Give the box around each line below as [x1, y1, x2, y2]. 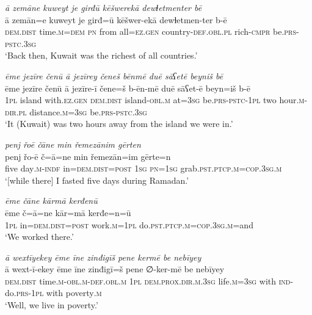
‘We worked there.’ [5, 230, 74, 243]
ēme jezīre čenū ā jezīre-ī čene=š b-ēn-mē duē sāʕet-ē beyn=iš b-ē [5, 81, 250, 94]
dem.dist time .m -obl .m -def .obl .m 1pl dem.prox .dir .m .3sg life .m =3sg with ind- [5, 274, 294, 287]
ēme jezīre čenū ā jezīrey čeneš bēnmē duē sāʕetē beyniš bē [5, 69, 223, 82]
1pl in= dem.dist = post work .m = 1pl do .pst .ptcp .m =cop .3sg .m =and [5, 218, 253, 231]
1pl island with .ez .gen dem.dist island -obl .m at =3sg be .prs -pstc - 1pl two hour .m [5, 93, 305, 106]
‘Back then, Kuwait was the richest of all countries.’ [5, 49, 198, 62]
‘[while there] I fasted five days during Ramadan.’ [5, 173, 189, 186]
